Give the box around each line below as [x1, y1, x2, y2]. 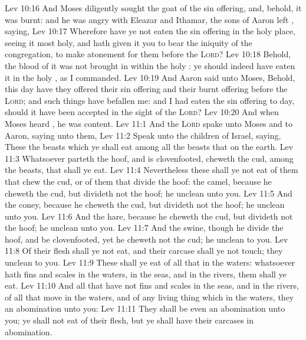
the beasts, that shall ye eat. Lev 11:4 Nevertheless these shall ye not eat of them [5, 164, 298, 176]
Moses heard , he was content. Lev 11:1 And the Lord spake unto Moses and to [5, 117, 292, 129]
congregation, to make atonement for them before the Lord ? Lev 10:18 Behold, [5, 48, 291, 60]
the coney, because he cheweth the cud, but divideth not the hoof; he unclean [5, 198, 285, 211]
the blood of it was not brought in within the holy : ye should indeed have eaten [5, 59, 295, 71]
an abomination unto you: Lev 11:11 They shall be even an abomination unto [5, 302, 285, 315]
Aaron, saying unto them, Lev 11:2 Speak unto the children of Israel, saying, [5, 129, 281, 141]
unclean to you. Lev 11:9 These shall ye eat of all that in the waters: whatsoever [5, 256, 295, 269]
